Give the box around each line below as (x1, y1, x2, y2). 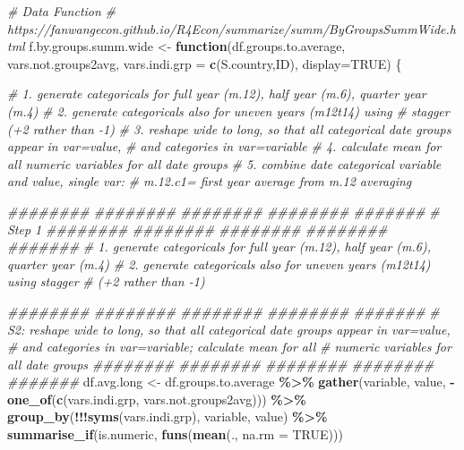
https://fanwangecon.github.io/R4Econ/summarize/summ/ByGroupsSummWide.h (7, 19, 456, 38)
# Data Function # (7, 2, 116, 20)
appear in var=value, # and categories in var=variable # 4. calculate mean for (7, 137, 442, 156)
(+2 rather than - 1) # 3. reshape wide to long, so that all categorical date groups (7, 119, 451, 138)
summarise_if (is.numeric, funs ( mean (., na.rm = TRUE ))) (7, 425, 343, 444)
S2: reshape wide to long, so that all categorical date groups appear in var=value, (7, 319, 451, 338)
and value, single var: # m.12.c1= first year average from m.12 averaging (7, 172, 412, 191)
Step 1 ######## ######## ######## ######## (7, 219, 388, 238)
